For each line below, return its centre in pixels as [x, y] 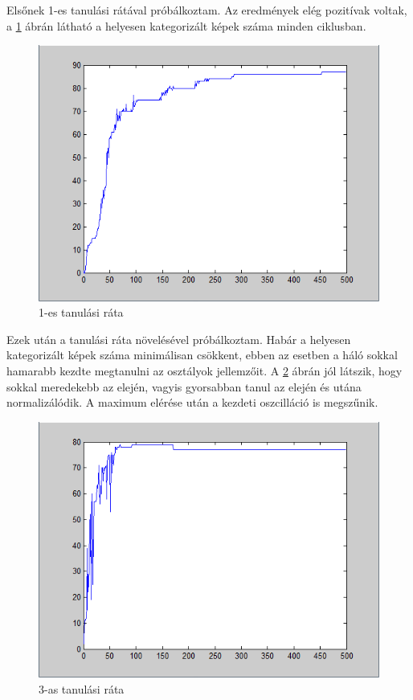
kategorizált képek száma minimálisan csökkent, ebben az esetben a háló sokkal [202, 355]
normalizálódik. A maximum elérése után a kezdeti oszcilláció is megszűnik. [192, 402]
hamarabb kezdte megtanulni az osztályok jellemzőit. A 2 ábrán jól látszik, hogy [204, 370]
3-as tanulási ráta [82, 688]
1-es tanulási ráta [81, 312]
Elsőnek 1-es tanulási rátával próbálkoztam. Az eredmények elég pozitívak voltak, [207, 10]
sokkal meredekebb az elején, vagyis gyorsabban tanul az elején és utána [184, 386]
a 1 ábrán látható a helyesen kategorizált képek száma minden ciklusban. [186, 25]
